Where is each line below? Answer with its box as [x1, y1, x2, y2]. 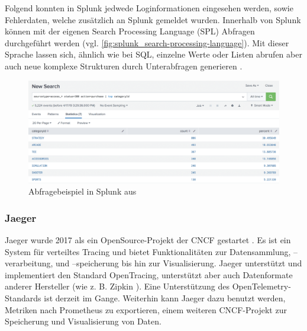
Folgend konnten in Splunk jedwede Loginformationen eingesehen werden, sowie [5, 2, 293, 14]
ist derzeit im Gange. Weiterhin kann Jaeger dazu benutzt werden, [44, 292, 286, 304]
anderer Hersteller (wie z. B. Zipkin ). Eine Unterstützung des [5, 280, 230, 292]
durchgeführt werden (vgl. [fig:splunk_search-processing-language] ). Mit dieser [5, 36, 289, 49]
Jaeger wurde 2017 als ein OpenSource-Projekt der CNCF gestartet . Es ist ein [5, 234, 291, 246]
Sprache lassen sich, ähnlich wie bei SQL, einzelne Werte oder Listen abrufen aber [5, 48, 302, 61]
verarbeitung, [5, 257, 53, 269]
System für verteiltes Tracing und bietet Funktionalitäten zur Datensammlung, [5, 245, 291, 257]
